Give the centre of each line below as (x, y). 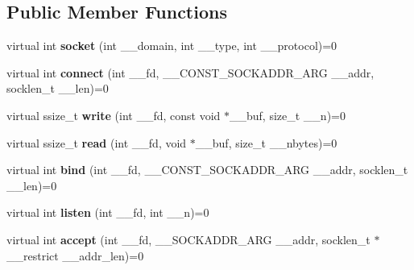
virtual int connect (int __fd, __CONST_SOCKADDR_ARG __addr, (190, 72)
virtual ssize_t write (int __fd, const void (114, 115)
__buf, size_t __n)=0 (288, 115)
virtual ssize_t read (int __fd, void (97, 142)
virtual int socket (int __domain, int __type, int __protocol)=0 (172, 46)
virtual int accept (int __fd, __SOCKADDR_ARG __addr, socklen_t (188, 239)
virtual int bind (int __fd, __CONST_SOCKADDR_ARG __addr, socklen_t (207, 170)
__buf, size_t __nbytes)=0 (266, 142)
